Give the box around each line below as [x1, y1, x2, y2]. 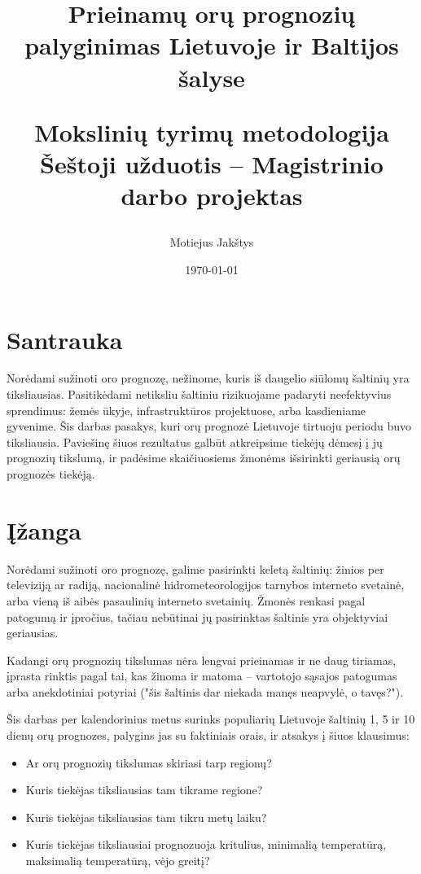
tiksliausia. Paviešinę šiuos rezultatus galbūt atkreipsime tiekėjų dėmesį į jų [7, 433, 383, 450]
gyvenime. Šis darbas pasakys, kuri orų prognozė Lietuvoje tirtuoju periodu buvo [7, 417, 412, 435]
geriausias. [7, 624, 59, 641]
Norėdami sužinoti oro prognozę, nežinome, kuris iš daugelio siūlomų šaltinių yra [7, 369, 410, 387]
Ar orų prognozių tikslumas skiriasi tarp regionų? [25, 754, 272, 771]
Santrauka [7, 322, 123, 356]
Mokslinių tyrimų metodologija [34, 115, 389, 148]
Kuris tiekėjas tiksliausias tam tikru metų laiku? [25, 808, 267, 825]
